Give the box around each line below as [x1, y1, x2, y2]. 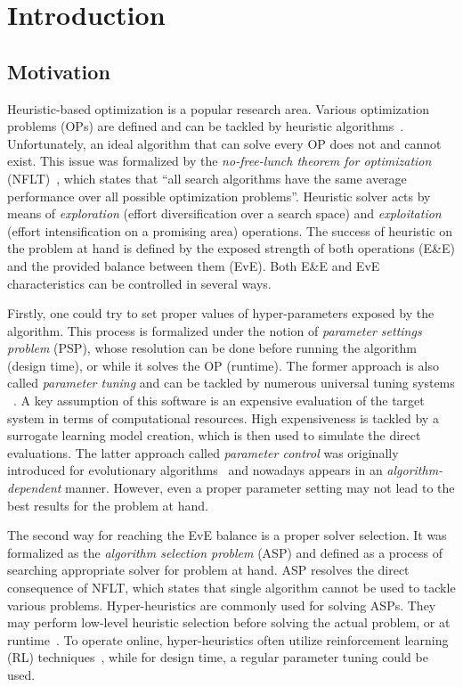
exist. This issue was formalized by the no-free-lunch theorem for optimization [7, 151, 432, 170]
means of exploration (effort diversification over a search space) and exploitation [7, 204, 442, 223]
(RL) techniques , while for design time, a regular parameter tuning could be [7, 648, 428, 667]
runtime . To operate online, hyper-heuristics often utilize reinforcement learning [7, 630, 449, 649]
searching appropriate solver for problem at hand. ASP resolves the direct [7, 560, 410, 579]
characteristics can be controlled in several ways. [7, 274, 272, 292]
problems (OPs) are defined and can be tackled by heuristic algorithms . [7, 117, 404, 135]
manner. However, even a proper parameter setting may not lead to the [65, 478, 455, 497]
